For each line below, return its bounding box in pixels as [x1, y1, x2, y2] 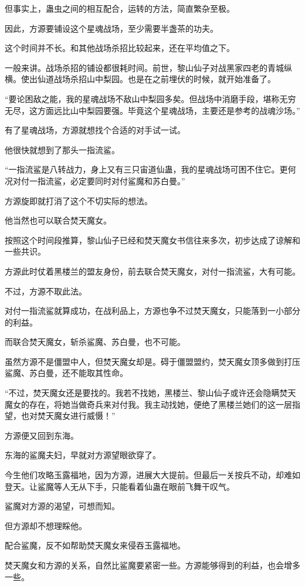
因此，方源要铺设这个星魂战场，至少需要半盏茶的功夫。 [5, 22, 218, 34]
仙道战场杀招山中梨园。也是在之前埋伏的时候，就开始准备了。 [37, 73, 276, 85]
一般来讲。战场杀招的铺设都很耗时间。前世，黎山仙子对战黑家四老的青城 [5, 61, 284, 73]
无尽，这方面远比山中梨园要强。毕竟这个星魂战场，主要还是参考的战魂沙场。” [5, 104, 300, 116]
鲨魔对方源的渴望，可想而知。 [5, 500, 120, 512]
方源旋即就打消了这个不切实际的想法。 [5, 194, 152, 206]
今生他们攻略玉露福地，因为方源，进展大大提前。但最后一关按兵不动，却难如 [5, 469, 300, 481]
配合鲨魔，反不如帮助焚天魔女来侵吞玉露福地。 [5, 539, 185, 551]
